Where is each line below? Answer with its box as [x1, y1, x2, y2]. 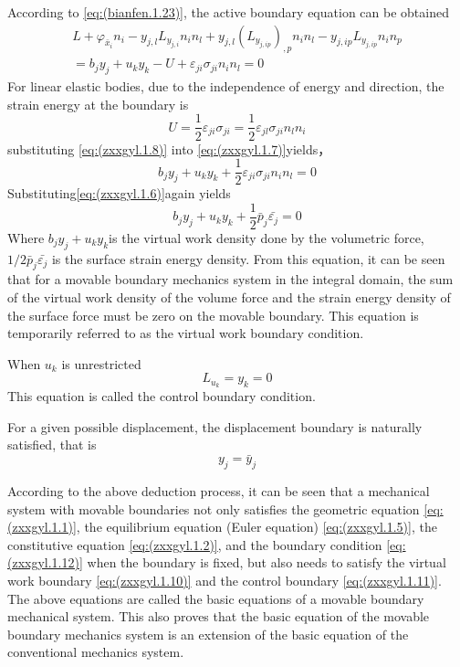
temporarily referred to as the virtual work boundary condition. [7, 323, 364, 343]
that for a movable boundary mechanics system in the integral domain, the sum [7, 270, 454, 289]
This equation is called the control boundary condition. [7, 386, 316, 406]
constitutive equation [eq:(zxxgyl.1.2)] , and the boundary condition [7, 535, 382, 554]
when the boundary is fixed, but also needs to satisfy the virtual [87, 553, 446, 572]
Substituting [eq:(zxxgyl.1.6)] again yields [7, 184, 231, 203]
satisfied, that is [7, 435, 97, 454]
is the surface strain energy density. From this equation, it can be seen [51, 249, 445, 268]
